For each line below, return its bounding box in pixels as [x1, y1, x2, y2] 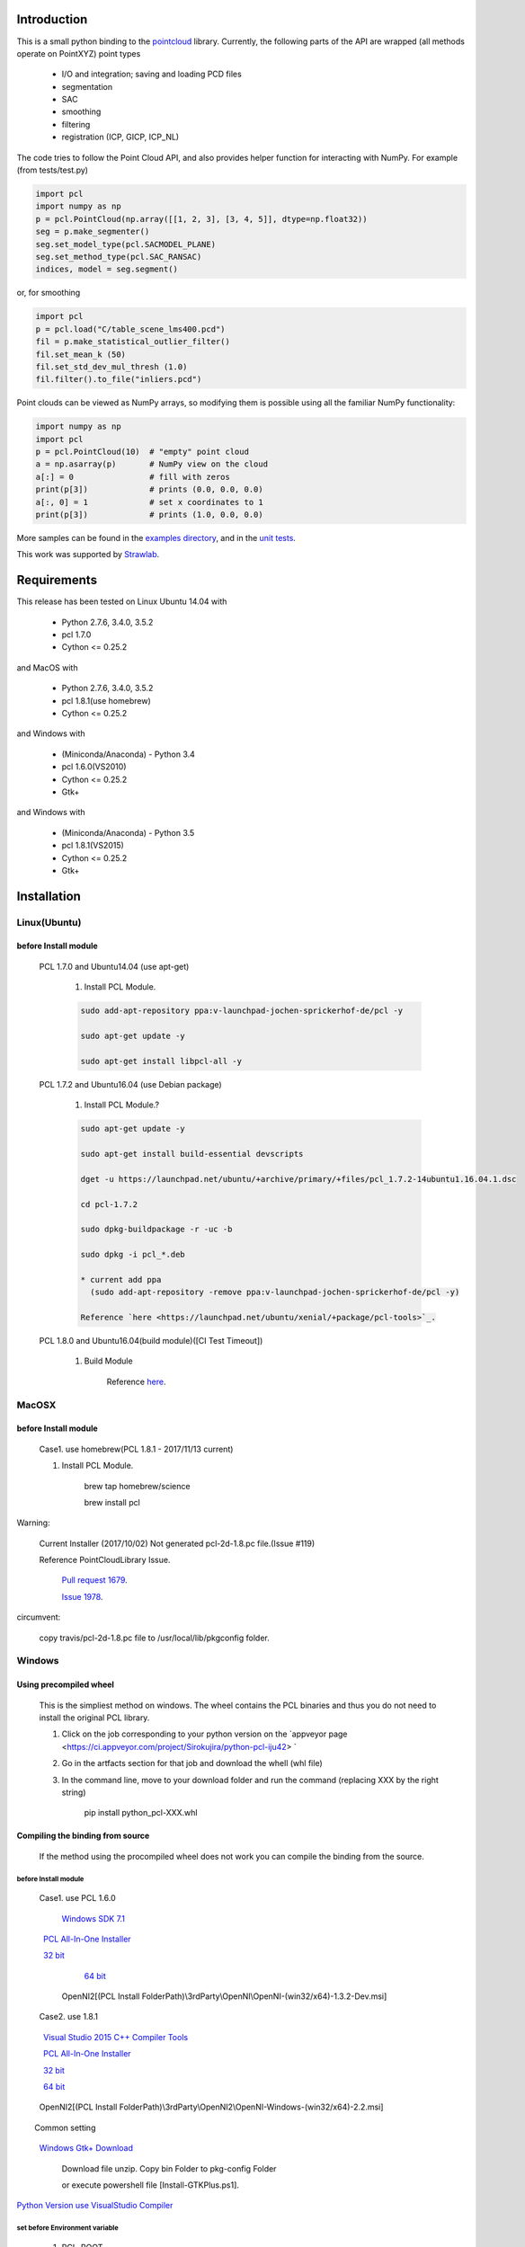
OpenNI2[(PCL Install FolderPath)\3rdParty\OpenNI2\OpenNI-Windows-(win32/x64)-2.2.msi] [39, 2101, 384, 2112]
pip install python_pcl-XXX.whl [84, 1807, 198, 1818]
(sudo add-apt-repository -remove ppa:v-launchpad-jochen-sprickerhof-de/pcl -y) [90, 1287, 460, 1298]
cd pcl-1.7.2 [80, 1199, 138, 1209]
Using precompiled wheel [16, 1679, 114, 1690]
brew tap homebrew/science [84, 1480, 191, 1491]
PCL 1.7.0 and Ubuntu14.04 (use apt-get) [39, 961, 190, 972]
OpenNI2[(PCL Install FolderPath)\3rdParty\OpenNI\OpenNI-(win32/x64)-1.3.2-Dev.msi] [61, 1991, 387, 2002]
